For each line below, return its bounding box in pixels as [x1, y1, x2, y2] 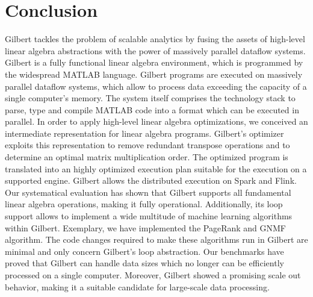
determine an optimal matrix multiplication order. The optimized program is [5, 151, 288, 163]
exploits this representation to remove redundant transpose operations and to [5, 139, 290, 151]
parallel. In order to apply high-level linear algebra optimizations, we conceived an [5, 115, 308, 128]
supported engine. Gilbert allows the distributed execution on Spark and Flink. [5, 174, 297, 187]
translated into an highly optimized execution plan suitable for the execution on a [5, 162, 307, 175]
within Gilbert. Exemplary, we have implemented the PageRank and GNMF [5, 221, 286, 234]
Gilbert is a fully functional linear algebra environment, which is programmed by [5, 56, 303, 69]
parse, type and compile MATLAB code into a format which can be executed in [5, 103, 299, 116]
